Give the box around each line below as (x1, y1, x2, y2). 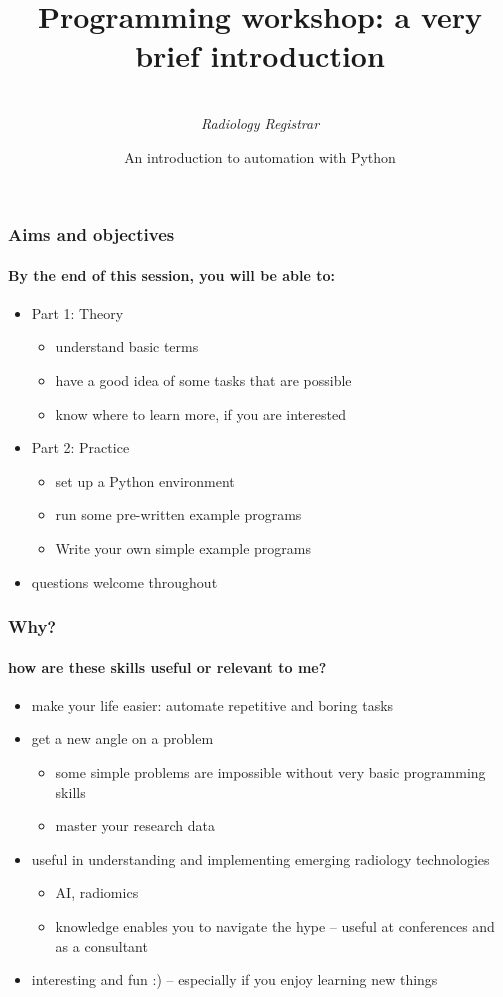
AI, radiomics (55, 882, 139, 903)
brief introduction (135, 35, 385, 76)
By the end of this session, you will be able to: (8, 264, 336, 285)
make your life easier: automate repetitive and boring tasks (31, 694, 394, 715)
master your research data (55, 815, 215, 836)
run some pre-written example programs (55, 504, 302, 525)
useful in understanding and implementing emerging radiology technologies (31, 848, 490, 869)
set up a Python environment (55, 470, 235, 491)
